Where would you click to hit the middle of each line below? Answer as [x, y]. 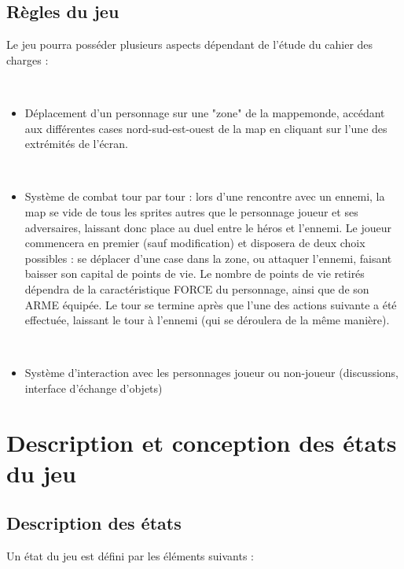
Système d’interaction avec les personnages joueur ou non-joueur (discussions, [212, 373]
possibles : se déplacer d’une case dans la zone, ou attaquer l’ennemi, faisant [208, 258]
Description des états [94, 523]
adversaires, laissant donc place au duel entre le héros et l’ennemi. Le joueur [208, 227]
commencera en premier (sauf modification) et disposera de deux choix [195, 243]
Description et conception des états [202, 442]
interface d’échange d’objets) [94, 388]
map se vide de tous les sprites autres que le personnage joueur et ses [191, 211]
